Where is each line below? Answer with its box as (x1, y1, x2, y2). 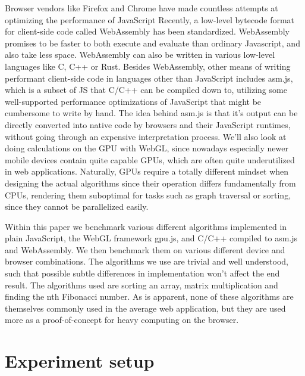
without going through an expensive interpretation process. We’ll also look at (5, 130, 287, 142)
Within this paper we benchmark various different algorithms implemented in (5, 220, 287, 232)
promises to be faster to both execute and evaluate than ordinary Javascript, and (5, 36, 300, 49)
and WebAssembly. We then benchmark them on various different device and (5, 243, 285, 256)
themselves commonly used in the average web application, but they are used (5, 302, 286, 314)
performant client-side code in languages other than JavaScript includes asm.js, (5, 72, 293, 84)
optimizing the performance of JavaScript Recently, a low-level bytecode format (5, 13, 295, 26)
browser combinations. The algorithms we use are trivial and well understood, (5, 255, 289, 268)
